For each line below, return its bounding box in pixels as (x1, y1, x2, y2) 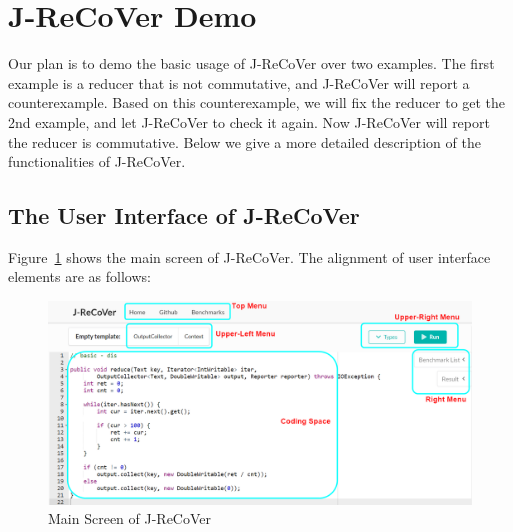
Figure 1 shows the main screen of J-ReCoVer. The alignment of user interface (8, 246, 491, 267)
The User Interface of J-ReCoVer (8, 200, 360, 231)
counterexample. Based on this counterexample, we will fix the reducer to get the (8, 92, 506, 113)
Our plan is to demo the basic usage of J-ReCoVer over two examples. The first (8, 53, 495, 74)
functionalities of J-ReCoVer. (8, 151, 186, 172)
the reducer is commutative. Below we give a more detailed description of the (8, 131, 481, 152)
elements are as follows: (8, 266, 151, 287)
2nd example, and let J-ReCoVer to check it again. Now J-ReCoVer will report (8, 111, 490, 132)
